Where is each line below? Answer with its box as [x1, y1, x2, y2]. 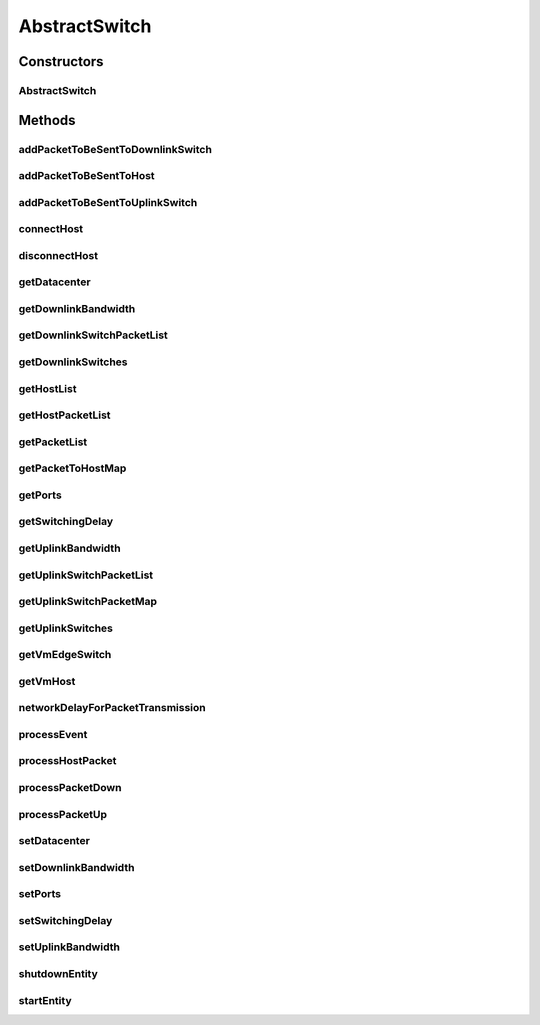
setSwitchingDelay [18, 913, 113, 927]
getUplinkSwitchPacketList [18, 568, 154, 582]
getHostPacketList [18, 408, 111, 422]
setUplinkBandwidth [18, 940, 120, 954]
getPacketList [18, 435, 88, 449]
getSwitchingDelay [18, 515, 114, 529]
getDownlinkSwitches [18, 355, 128, 369]
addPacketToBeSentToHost [18, 169, 155, 183]
